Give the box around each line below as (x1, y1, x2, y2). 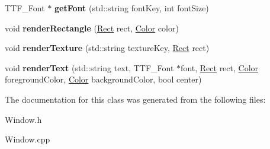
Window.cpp (5, 133, 50, 145)
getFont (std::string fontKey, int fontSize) (54, 2, 209, 14)
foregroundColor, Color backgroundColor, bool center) (5, 73, 202, 85)
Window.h (5, 113, 42, 125)
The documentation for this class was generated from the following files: (5, 93, 266, 105)
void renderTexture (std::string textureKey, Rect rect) (5, 42, 210, 54)
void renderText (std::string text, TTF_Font (5, 61, 174, 74)
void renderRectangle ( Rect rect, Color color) (5, 21, 179, 34)
